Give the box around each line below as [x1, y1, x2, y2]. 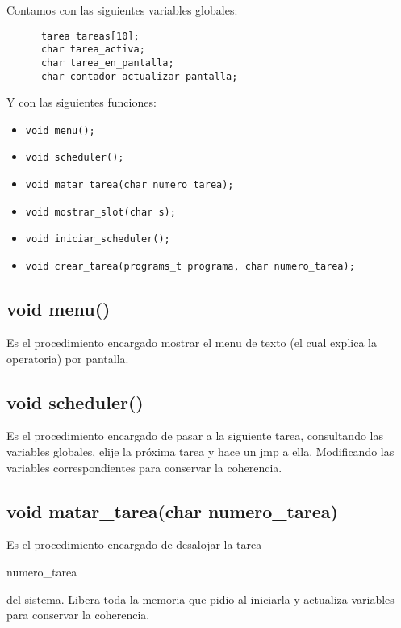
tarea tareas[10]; [40, 30, 140, 42]
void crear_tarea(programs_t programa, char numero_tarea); [25, 261, 355, 273]
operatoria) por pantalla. [6, 350, 129, 366]
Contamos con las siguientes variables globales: [6, 2, 238, 18]
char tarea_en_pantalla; [40, 57, 174, 69]
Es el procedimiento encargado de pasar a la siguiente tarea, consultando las [6, 427, 383, 444]
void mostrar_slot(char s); [25, 206, 176, 218]
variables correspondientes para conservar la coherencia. [6, 458, 282, 475]
